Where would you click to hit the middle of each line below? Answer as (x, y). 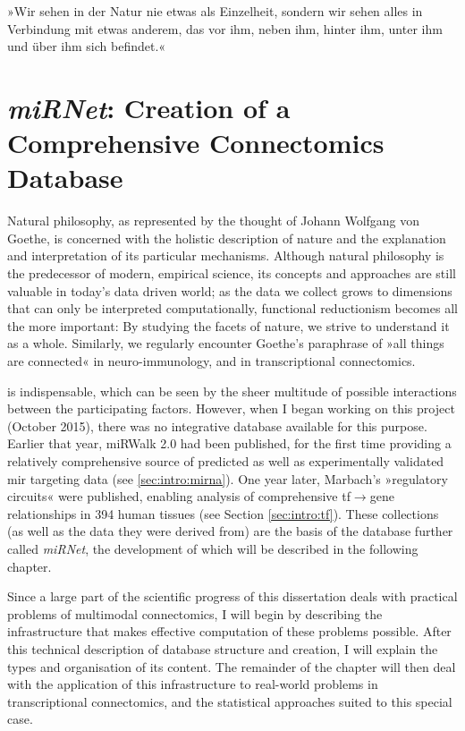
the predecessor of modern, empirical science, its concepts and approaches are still (232, 273)
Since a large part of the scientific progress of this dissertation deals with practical (232, 596)
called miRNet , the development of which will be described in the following (213, 548)
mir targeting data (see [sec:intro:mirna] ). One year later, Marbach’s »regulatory (228, 478)
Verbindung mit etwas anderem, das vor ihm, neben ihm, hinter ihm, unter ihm (225, 28)
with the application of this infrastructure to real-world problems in (193, 684)
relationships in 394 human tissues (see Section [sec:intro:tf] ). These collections (223, 513)
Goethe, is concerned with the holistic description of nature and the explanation (227, 238)
